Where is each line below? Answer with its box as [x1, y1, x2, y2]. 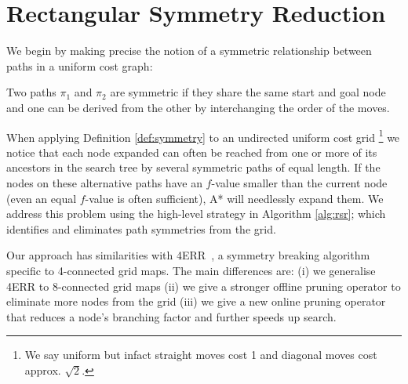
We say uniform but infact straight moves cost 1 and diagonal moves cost [24, 346, 377, 363]
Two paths [6, 84, 56, 100]
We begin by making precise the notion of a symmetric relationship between [6, 42, 372, 59]
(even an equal [6, 190, 77, 206]
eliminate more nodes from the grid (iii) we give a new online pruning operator [6, 293, 386, 310]
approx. [24, 361, 61, 378]
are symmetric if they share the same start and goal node [110, 84, 386, 100]
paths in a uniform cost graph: [6, 57, 153, 74]
